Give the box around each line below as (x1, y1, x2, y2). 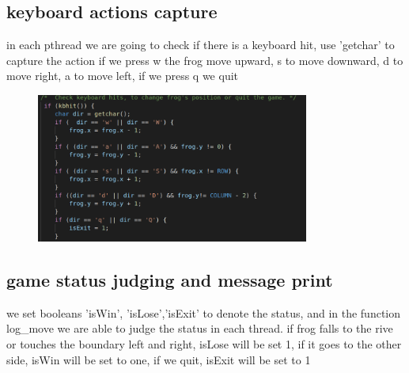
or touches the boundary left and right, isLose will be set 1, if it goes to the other (6, 335, 402, 352)
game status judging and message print (6, 267, 333, 291)
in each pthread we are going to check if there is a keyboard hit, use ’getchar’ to (6, 36, 395, 53)
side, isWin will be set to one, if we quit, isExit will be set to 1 (6, 351, 311, 367)
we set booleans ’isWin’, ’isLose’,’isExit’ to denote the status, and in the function (6, 304, 401, 321)
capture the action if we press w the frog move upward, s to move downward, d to (6, 51, 403, 68)
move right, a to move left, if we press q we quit (6, 67, 239, 84)
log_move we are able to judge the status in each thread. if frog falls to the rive (6, 320, 393, 337)
